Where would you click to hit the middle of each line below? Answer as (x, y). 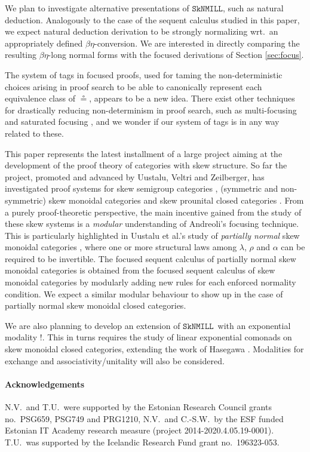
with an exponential (254, 325)
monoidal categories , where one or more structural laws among (121, 247)
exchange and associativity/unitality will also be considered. (115, 360)
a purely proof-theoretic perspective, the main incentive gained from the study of (153, 212)
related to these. (34, 133)
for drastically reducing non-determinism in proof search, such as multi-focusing (151, 110)
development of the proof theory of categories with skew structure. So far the (146, 165)
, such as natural (253, 8)
